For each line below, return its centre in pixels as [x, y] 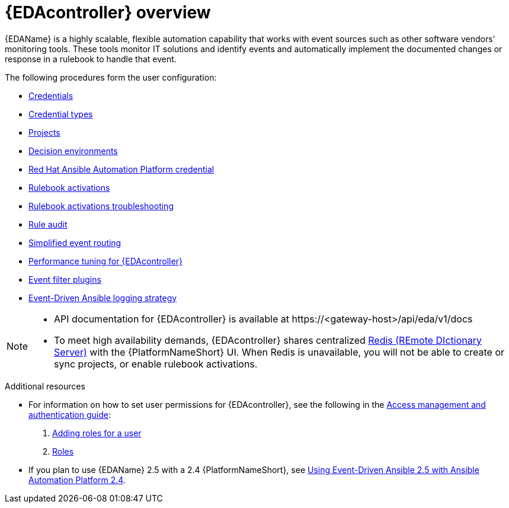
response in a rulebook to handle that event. [91, 59]
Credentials [51, 95]
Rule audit [48, 224]
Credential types [61, 114]
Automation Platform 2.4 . [77, 480]
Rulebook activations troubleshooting [101, 206]
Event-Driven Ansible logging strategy [103, 298]
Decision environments [73, 151]
